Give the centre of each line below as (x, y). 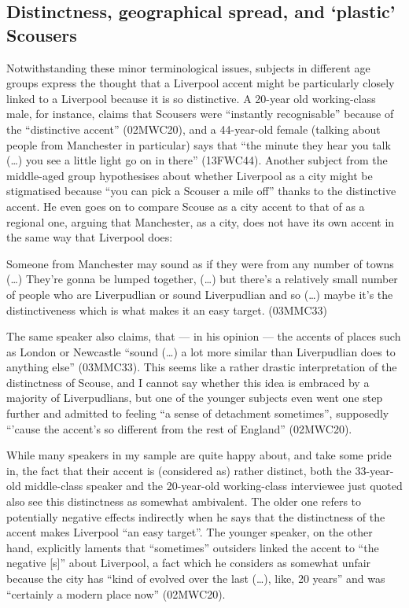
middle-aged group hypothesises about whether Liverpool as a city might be (190, 175)
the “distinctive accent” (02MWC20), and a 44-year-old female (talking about (193, 129)
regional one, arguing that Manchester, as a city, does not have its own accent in (201, 221)
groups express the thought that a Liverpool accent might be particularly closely (201, 83)
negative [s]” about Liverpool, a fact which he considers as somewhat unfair (189, 563)
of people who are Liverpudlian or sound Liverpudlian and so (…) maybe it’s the (200, 294)
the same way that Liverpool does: (90, 237)
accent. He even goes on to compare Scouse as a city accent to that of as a (186, 206)
